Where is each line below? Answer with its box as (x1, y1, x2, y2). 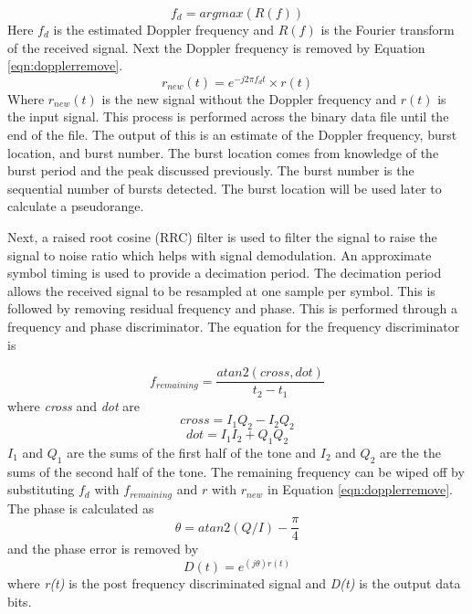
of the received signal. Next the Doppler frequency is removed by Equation (7, 37, 425, 57)
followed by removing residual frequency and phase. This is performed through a (7, 299, 457, 318)
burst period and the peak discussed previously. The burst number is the (7, 161, 414, 180)
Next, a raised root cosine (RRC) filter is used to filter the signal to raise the (7, 228, 437, 247)
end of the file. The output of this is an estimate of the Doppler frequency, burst (7, 125, 457, 144)
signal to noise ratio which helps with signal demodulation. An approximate (7, 245, 432, 264)
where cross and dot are (7, 396, 140, 415)
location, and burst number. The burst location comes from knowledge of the (7, 143, 439, 162)
